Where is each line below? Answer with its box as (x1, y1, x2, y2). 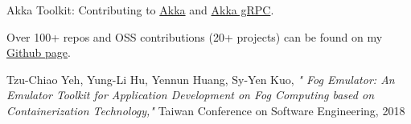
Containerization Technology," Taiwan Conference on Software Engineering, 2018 (6, 102, 405, 118)
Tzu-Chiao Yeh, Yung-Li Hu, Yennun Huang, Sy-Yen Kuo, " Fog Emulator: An (6, 70, 395, 87)
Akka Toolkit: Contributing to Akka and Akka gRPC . (6, 2, 274, 18)
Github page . (6, 44, 71, 61)
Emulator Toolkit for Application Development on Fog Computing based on (6, 86, 375, 103)
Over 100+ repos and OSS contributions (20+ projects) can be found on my (6, 28, 383, 45)
